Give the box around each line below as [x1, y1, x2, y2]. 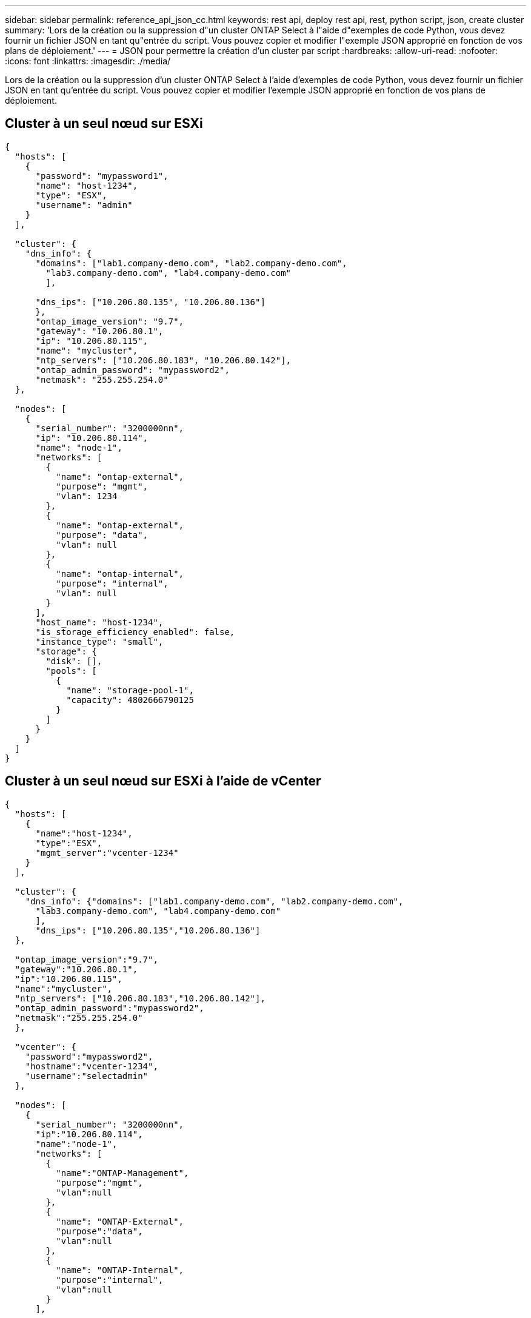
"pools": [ [45, 665, 97, 676]
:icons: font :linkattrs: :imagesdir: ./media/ [5, 56, 171, 66]
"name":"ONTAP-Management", [56, 1168, 189, 1178]
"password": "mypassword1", [35, 170, 169, 181]
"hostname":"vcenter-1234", [25, 1061, 158, 1071]
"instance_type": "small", [35, 636, 164, 647]
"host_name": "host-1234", [35, 617, 164, 627]
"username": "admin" [35, 200, 133, 210]
